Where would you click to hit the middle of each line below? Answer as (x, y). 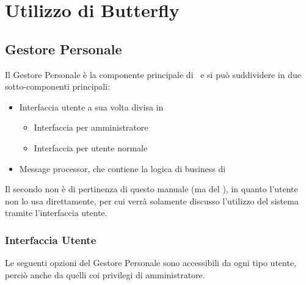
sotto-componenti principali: (58, 86)
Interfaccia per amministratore (91, 127)
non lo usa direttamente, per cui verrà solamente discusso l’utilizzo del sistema (152, 200)
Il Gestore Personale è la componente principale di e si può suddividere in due (153, 74)
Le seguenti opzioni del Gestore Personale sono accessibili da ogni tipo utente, (151, 263)
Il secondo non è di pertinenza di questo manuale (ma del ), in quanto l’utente (151, 189)
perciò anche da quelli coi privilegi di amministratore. (105, 274)
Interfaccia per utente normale (91, 147)
